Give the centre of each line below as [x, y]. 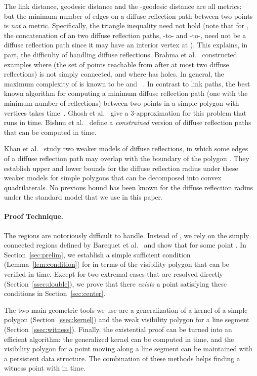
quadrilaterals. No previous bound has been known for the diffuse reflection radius [128, 187]
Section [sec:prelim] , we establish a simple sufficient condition [97, 254]
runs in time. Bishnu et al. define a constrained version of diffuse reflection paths [128, 122]
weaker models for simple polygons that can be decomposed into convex [113, 178]
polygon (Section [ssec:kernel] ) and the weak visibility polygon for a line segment [127, 319]
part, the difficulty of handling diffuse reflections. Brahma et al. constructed [121, 54]
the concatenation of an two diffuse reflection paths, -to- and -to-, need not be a [125, 35]
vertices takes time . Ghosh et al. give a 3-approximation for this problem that [125, 112]
